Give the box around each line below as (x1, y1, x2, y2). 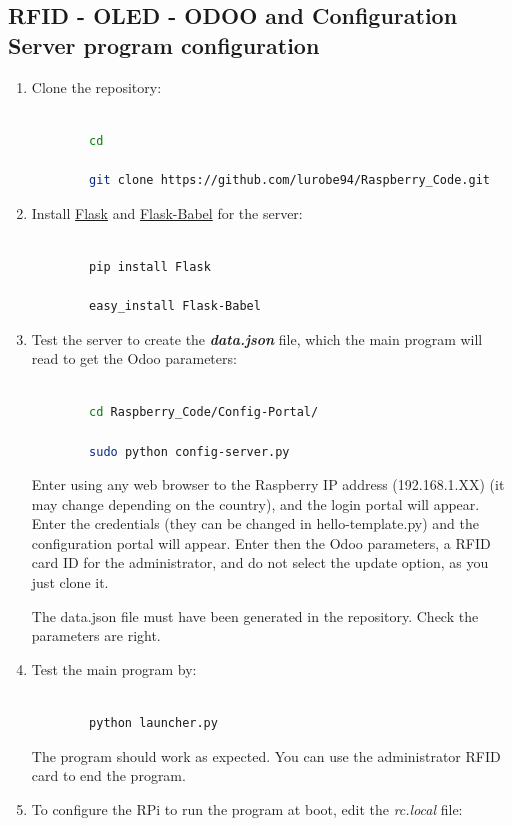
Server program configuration (8, 29, 320, 60)
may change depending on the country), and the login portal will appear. (31, 493, 480, 514)
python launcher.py (89, 716, 218, 731)
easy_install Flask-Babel (89, 298, 261, 313)
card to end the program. (31, 765, 186, 786)
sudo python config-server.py (89, 444, 290, 459)
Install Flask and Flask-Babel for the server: (31, 202, 303, 223)
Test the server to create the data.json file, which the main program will (31, 328, 483, 349)
